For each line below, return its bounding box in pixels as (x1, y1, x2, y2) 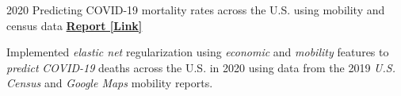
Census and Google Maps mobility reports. (6, 75, 213, 91)
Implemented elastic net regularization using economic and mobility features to (6, 44, 389, 60)
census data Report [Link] (6, 17, 143, 33)
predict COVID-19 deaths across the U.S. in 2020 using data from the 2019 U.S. (6, 59, 395, 75)
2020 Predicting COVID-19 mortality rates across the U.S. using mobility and (6, 2, 385, 17)
